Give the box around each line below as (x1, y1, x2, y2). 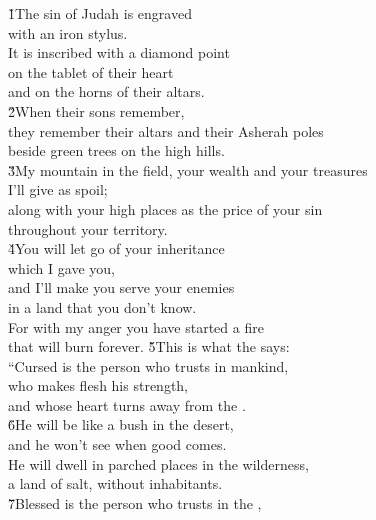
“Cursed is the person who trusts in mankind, (8, 355, 289, 376)
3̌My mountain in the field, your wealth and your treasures (8, 159, 368, 180)
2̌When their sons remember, (8, 100, 185, 121)
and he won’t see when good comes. (8, 434, 227, 455)
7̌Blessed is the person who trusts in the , (8, 492, 262, 513)
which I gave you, (8, 257, 115, 278)
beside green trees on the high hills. (8, 140, 225, 161)
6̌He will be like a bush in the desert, (8, 414, 234, 435)
